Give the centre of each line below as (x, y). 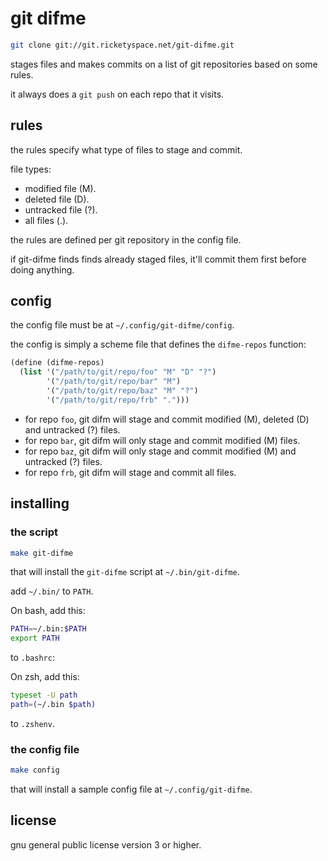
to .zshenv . (32, 723)
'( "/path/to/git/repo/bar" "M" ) (114, 382)
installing (40, 503)
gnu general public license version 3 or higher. (106, 844)
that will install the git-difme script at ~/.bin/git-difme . (125, 572)
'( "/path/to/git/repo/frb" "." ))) (118, 400)
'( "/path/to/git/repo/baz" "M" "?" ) (122, 391)
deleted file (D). (57, 199)
